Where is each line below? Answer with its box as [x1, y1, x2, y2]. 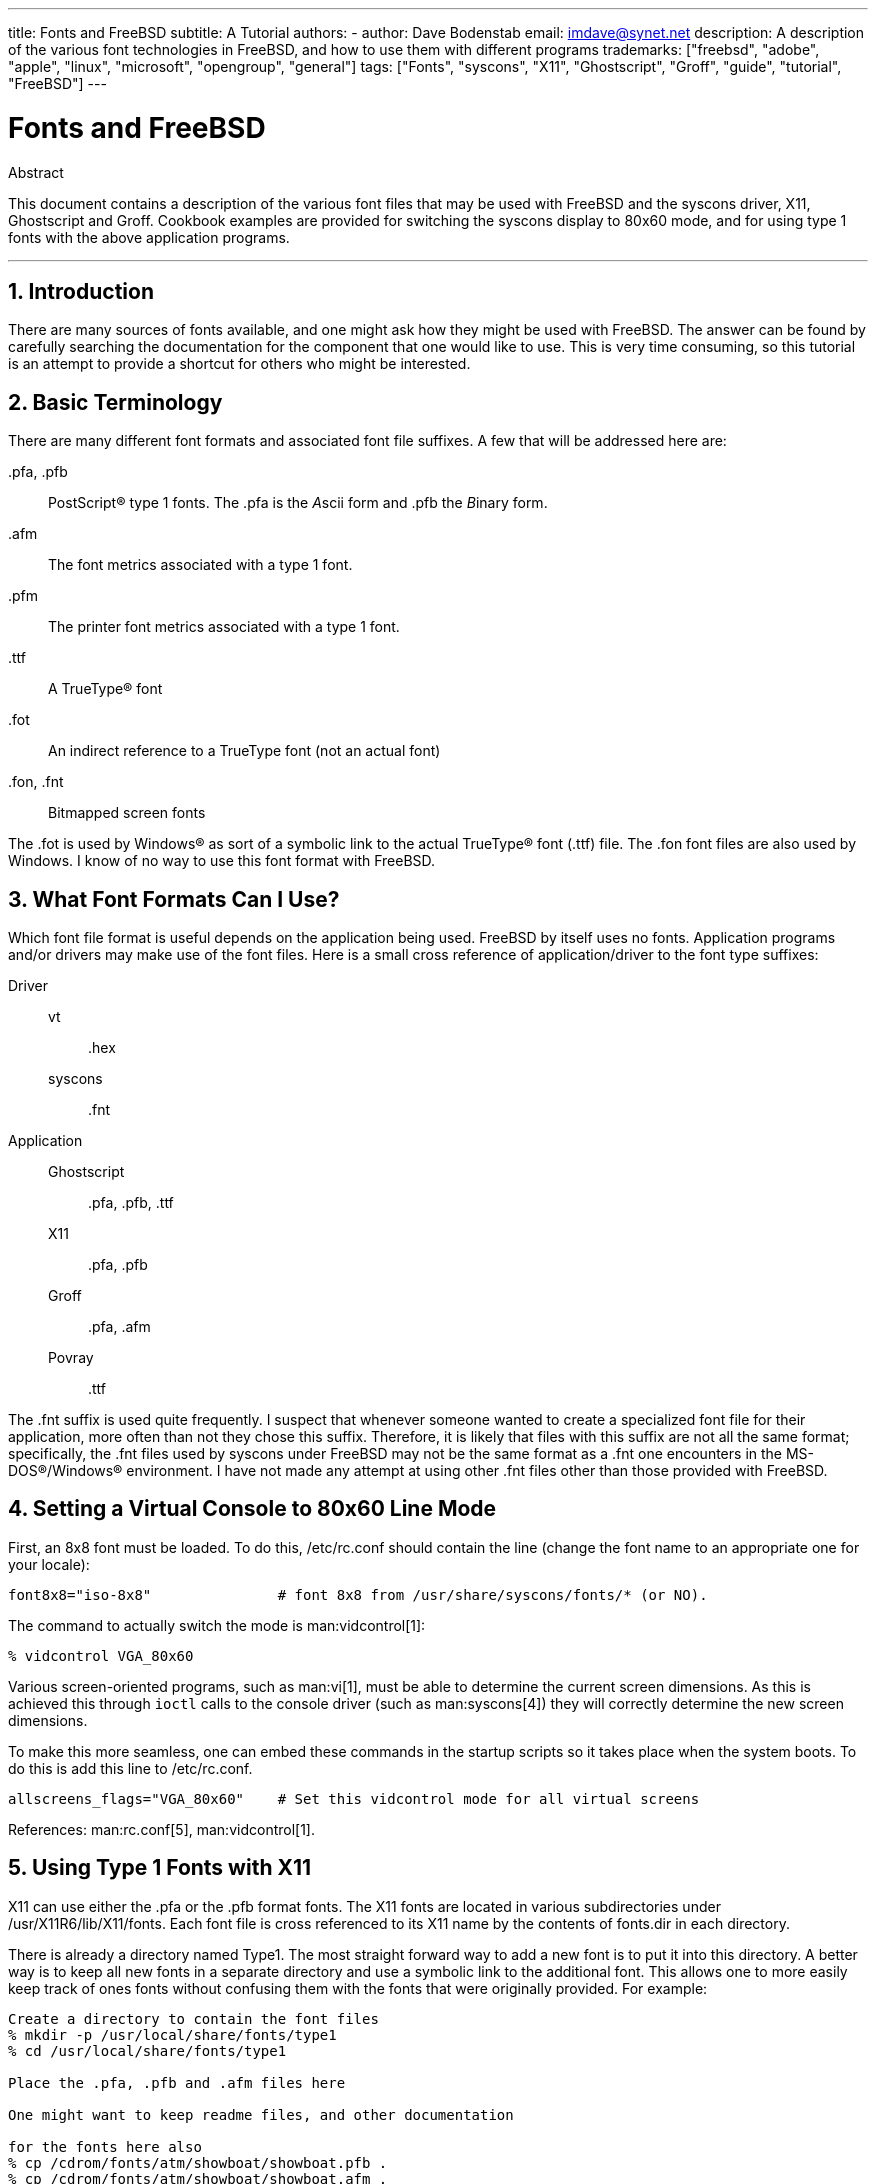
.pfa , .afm [88, 1318, 151, 1336]
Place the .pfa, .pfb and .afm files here [8, 2074, 346, 2091]
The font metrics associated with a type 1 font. [48, 556, 353, 574]
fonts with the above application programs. [8, 228, 290, 246]
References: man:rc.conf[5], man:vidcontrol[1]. [8, 1820, 315, 1838]
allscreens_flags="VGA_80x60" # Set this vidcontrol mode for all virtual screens [8, 1790, 700, 1807]
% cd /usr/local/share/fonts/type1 [8, 2042, 287, 2059]
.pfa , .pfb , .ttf [88, 1194, 174, 1212]
